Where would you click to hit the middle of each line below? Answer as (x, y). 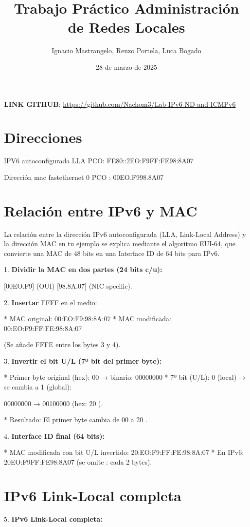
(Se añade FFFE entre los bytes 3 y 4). (62, 344)
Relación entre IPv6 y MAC (101, 210)
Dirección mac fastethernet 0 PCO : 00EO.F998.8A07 (84, 177)
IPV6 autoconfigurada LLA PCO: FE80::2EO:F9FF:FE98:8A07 (99, 161)
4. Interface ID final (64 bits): (54, 436)
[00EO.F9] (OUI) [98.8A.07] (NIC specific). (68, 285)
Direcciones (43, 137)
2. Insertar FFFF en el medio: (51, 302)
